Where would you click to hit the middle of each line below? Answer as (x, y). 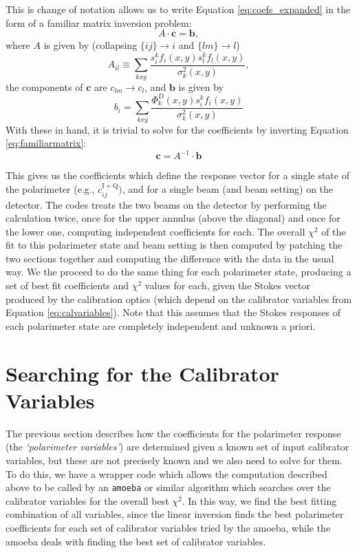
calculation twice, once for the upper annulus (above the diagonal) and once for (173, 218)
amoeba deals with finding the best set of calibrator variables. (136, 541)
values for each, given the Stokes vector (228, 285)
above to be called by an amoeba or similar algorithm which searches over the (168, 487)
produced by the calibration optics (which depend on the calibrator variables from (179, 299)
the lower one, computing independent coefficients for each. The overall (155, 231)
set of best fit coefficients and (67, 285)
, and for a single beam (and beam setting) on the (228, 189)
